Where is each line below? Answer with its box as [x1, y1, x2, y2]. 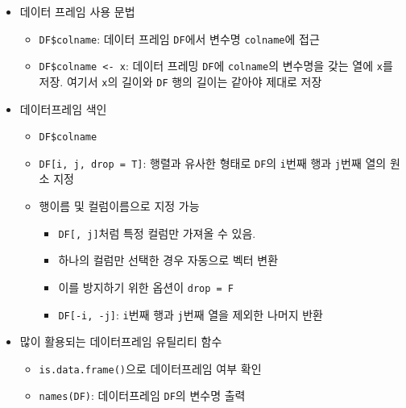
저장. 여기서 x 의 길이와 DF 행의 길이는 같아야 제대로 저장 [39, 73, 322, 90]
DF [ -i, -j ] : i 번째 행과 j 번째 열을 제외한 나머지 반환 [58, 306, 323, 323]
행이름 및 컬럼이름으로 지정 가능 [39, 198, 200, 214]
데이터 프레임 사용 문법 [19, 3, 135, 19]
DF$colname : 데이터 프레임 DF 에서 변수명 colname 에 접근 [39, 30, 320, 47]
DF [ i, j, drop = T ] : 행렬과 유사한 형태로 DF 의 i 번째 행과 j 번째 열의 [39, 154, 387, 171]
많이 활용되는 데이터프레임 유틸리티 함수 [19, 333, 222, 350]
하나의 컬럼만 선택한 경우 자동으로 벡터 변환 [58, 252, 279, 269]
